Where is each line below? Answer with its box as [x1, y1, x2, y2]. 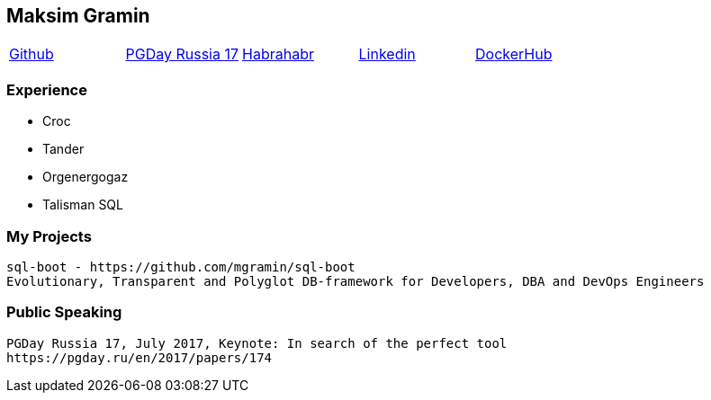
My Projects [6, 227, 92, 245]
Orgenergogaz [42, 169, 129, 185]
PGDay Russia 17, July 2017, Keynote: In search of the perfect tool [6, 335, 508, 351]
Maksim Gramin [6, 4, 150, 27]
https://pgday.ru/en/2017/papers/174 [6, 350, 273, 365]
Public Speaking [6, 303, 122, 322]
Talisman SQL [42, 197, 123, 213]
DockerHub [475, 45, 553, 64]
